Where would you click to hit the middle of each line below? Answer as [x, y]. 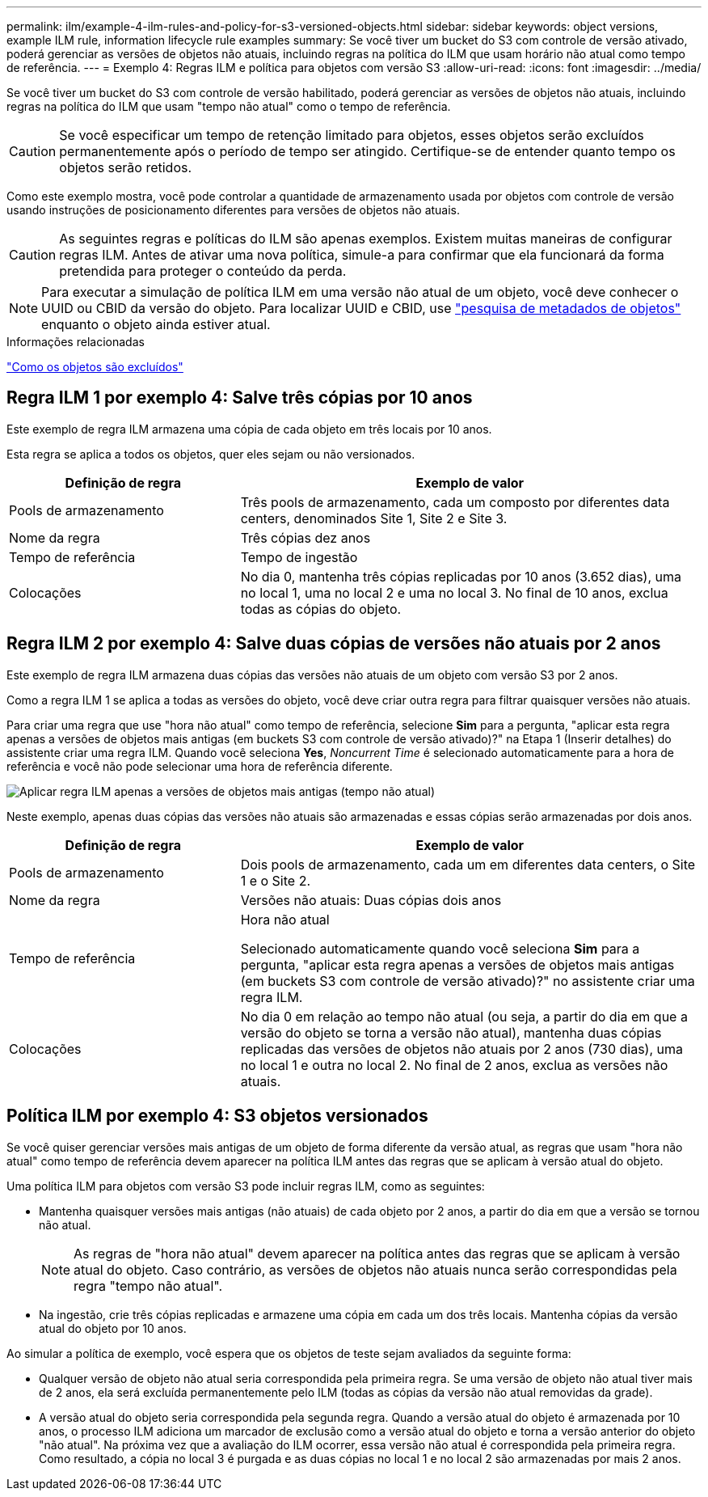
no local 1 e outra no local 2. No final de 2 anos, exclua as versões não [454, 1065]
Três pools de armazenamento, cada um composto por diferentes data [455, 502]
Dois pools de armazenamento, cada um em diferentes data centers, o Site [468, 864]
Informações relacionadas [76, 342]
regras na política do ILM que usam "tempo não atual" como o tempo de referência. [229, 106]
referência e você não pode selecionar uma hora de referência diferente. [200, 766]
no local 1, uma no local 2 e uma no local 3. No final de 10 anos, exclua [454, 592]
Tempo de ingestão [299, 557]
